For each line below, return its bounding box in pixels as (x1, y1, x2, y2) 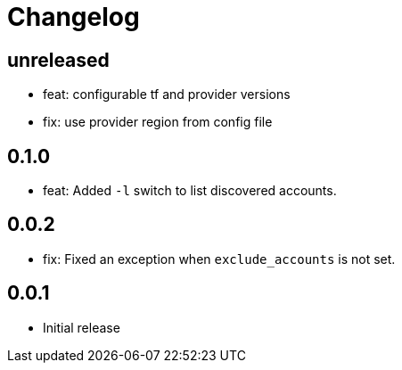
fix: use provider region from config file (43, 114, 273, 130)
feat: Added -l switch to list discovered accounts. (43, 183, 337, 199)
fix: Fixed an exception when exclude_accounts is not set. (43, 251, 396, 267)
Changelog (7, 2, 140, 32)
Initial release (43, 319, 120, 335)
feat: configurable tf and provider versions (43, 86, 291, 103)
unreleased (7, 48, 110, 71)
